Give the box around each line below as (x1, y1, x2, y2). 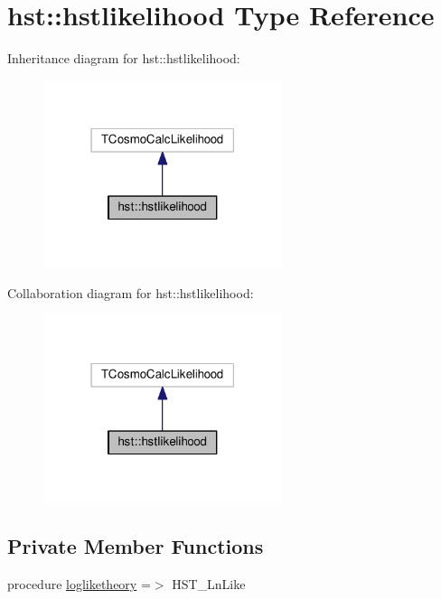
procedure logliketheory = (7, 575, 151, 594)
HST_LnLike (172, 575, 246, 594)
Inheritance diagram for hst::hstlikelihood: (7, 49, 240, 68)
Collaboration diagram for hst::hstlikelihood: (7, 284, 254, 303)
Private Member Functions (7, 532, 264, 560)
